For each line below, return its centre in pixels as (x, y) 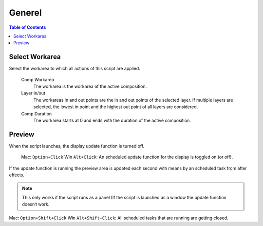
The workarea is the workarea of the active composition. (90, 86)
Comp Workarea (38, 79)
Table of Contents (28, 27)
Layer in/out (33, 93)
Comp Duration (37, 113)
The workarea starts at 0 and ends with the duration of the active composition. (112, 120)
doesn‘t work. (36, 204)
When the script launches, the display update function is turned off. (77, 146)
